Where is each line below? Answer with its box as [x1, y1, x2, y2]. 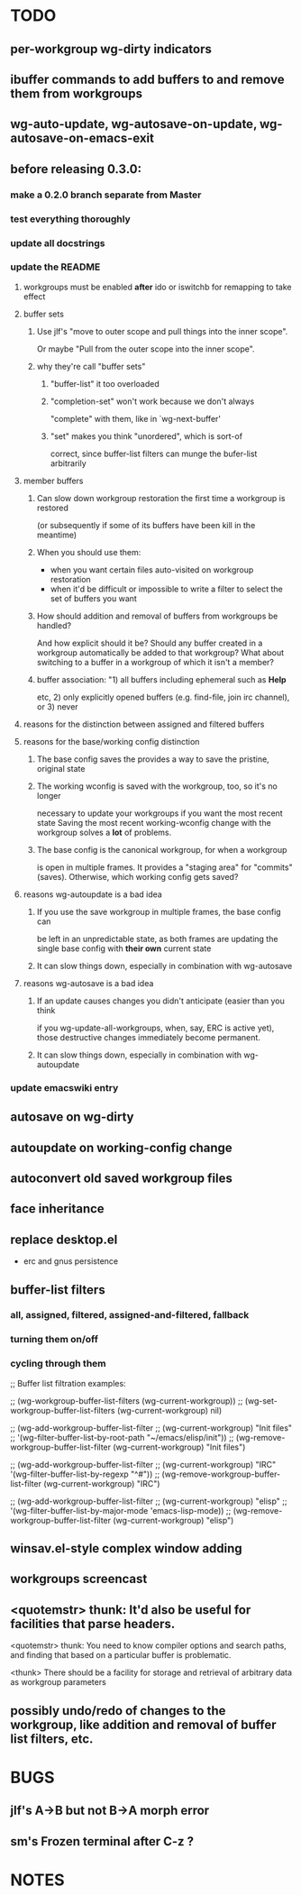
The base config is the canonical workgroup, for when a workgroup [36, 844, 287, 855]
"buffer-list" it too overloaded [50, 378, 160, 389]
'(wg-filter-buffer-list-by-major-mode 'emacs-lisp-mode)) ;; [10, 1505, 232, 1515]
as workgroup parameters [10, 1677, 106, 1688]
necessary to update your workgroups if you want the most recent [36, 808, 283, 819]
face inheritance [10, 1201, 105, 1217]
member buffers [23, 475, 84, 486]
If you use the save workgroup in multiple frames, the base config [36, 906, 282, 917]
